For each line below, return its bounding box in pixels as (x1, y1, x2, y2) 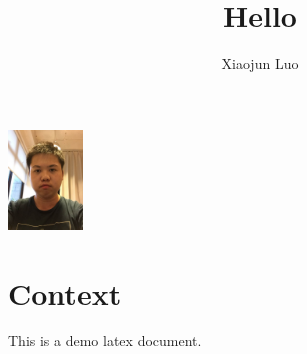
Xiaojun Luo (221, 53, 299, 74)
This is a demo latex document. (8, 330, 202, 351)
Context (8, 272, 122, 313)
